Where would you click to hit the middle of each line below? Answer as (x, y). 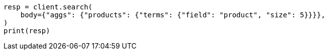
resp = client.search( (48, 7)
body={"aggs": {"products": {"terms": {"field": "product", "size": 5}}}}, (173, 15)
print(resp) (27, 31)
